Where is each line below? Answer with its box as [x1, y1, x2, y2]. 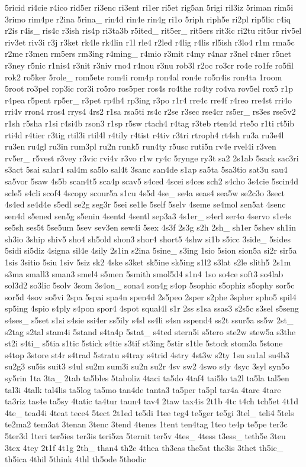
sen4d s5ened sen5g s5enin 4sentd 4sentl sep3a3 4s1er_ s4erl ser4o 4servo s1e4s [5, 209, 291, 222]
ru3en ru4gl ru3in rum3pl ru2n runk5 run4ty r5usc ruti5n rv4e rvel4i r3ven [5, 140, 276, 153]
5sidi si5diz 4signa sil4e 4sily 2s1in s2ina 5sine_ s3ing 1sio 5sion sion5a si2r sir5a [5, 244, 297, 257]
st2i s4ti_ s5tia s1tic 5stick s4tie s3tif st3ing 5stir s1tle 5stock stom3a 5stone [5, 337, 283, 349]
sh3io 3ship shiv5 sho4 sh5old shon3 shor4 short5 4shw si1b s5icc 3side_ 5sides [5, 232, 291, 245]
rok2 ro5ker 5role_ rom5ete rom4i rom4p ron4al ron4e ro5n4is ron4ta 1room [5, 70, 282, 83]
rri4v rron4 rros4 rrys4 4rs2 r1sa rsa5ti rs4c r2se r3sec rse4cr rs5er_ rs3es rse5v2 [5, 105, 296, 118]
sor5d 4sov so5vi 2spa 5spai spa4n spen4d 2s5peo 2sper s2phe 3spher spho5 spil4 [5, 290, 297, 303]
